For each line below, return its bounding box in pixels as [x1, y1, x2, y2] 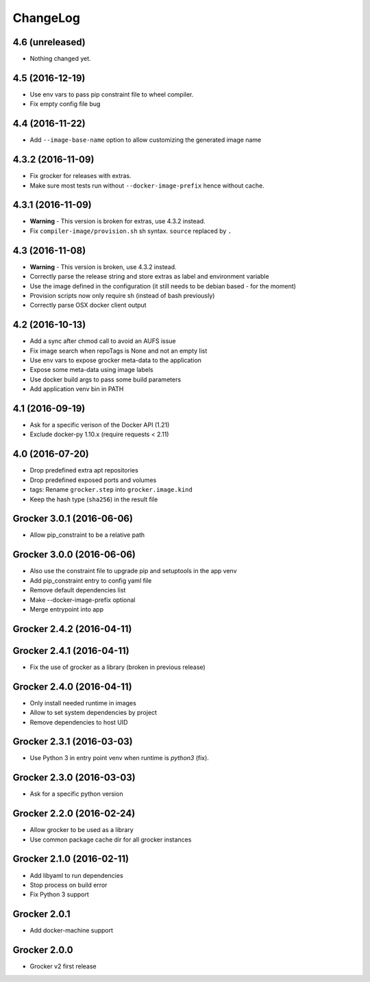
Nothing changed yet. [29, 55, 92, 63]
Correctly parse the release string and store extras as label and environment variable [29, 273, 270, 281]
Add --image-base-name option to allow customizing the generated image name [29, 136, 262, 144]
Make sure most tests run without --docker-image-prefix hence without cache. [29, 181, 264, 190]
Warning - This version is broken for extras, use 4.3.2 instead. [29, 217, 206, 225]
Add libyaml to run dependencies [29, 871, 123, 879]
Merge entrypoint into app [29, 605, 104, 613]
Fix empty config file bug [29, 100, 101, 108]
